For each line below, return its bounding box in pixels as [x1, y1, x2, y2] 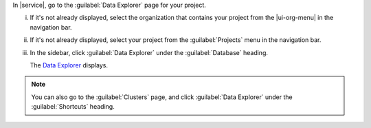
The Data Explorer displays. [30, 61, 108, 69]
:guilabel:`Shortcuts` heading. [31, 103, 115, 111]
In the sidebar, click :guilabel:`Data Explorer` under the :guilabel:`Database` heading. [30, 48, 268, 56]
